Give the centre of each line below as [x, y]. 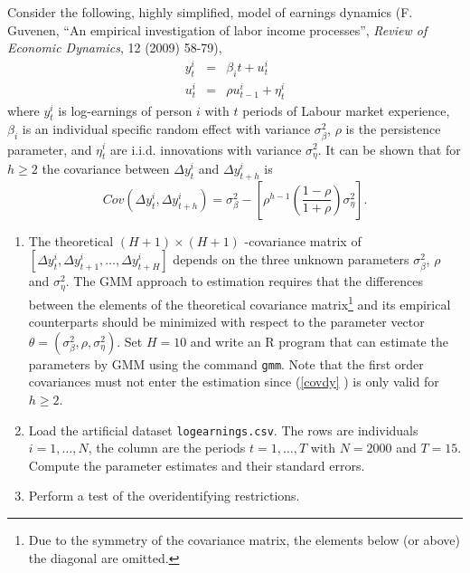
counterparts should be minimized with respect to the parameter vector [226, 322]
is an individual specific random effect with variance [166, 129]
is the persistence [393, 129]
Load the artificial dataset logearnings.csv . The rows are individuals [223, 430]
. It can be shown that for [389, 149]
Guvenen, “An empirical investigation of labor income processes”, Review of [217, 29]
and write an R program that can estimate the [319, 341]
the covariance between [106, 168]
